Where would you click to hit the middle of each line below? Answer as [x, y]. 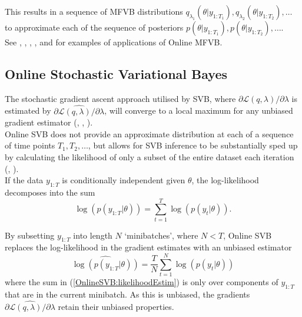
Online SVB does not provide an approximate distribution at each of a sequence [149, 133]
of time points [30, 145]
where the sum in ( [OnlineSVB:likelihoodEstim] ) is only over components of [142, 282]
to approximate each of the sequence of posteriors [94, 27]
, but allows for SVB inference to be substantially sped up [193, 145]
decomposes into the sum [50, 192]
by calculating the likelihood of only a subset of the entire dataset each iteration [150, 156]
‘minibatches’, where [161, 235]
